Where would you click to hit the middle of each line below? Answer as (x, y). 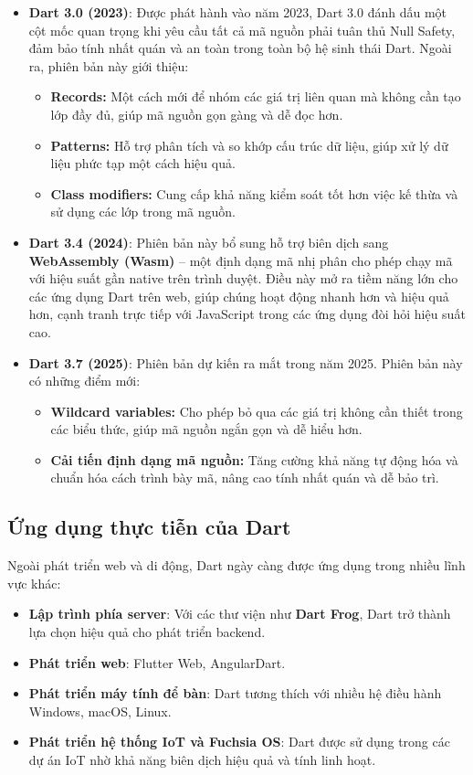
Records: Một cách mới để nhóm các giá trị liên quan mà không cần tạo (256, 96)
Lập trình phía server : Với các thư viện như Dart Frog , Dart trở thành (240, 614)
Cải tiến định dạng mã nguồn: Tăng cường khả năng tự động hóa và (254, 459)
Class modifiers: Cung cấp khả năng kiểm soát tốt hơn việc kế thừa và (254, 193)
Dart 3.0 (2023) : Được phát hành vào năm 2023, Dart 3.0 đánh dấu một (237, 12)
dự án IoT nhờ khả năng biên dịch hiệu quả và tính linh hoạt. (202, 760)
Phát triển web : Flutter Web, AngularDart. (157, 662)
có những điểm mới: (84, 381)
